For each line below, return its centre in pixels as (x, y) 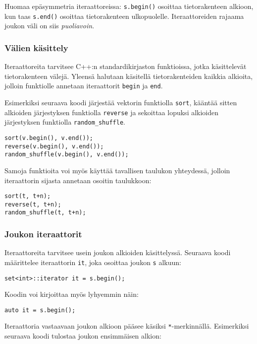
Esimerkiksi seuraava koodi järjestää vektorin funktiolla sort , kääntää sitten (121, 102)
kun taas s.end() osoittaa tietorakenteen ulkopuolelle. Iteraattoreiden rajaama (124, 16)
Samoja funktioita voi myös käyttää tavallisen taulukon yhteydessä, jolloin (117, 170)
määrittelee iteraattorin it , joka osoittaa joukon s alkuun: (93, 262)
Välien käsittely (36, 47)
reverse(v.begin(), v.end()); (54, 146)
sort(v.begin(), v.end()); (49, 138)
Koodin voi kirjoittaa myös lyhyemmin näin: (72, 294)
